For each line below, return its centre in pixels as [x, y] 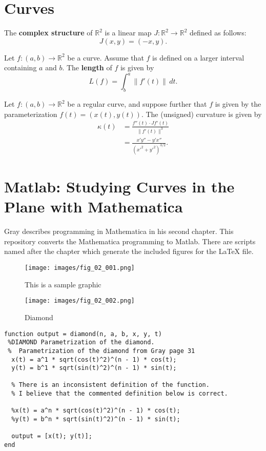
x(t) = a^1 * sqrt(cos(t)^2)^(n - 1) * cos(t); [94, 359]
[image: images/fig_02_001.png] [80, 268]
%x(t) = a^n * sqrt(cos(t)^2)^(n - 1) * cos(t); [96, 411]
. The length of [87, 67]
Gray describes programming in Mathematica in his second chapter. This [119, 231]
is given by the [238, 104]
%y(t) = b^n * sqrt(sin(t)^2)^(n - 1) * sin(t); [96, 419]
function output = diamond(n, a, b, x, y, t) [83, 334]
